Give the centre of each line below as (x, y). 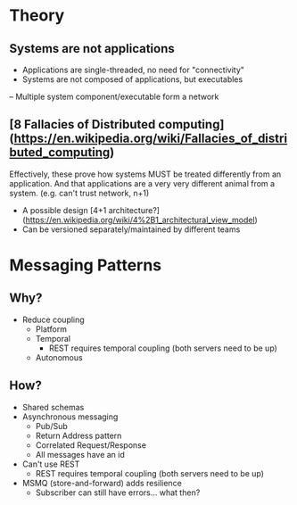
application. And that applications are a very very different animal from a (142, 183)
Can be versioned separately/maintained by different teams (131, 229)
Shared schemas (53, 407)
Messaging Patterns (86, 265)
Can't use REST (51, 464)
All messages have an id (80, 454)
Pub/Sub (52, 426)
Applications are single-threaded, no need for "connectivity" (133, 70)
